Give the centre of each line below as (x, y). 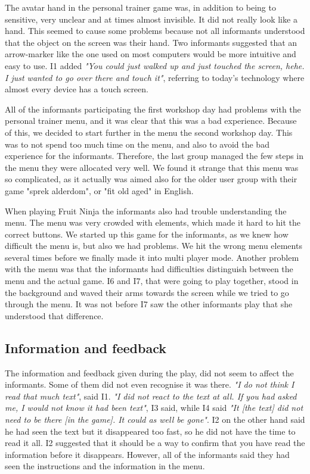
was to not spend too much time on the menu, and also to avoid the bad (137, 144)
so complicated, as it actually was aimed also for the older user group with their (151, 179)
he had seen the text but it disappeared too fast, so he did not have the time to (150, 431)
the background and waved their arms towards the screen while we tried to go (147, 292)
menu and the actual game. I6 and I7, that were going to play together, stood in (152, 281)
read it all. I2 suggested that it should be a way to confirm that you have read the (155, 443)
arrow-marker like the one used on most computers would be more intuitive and (151, 54)
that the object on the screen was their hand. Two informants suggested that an (151, 42)
